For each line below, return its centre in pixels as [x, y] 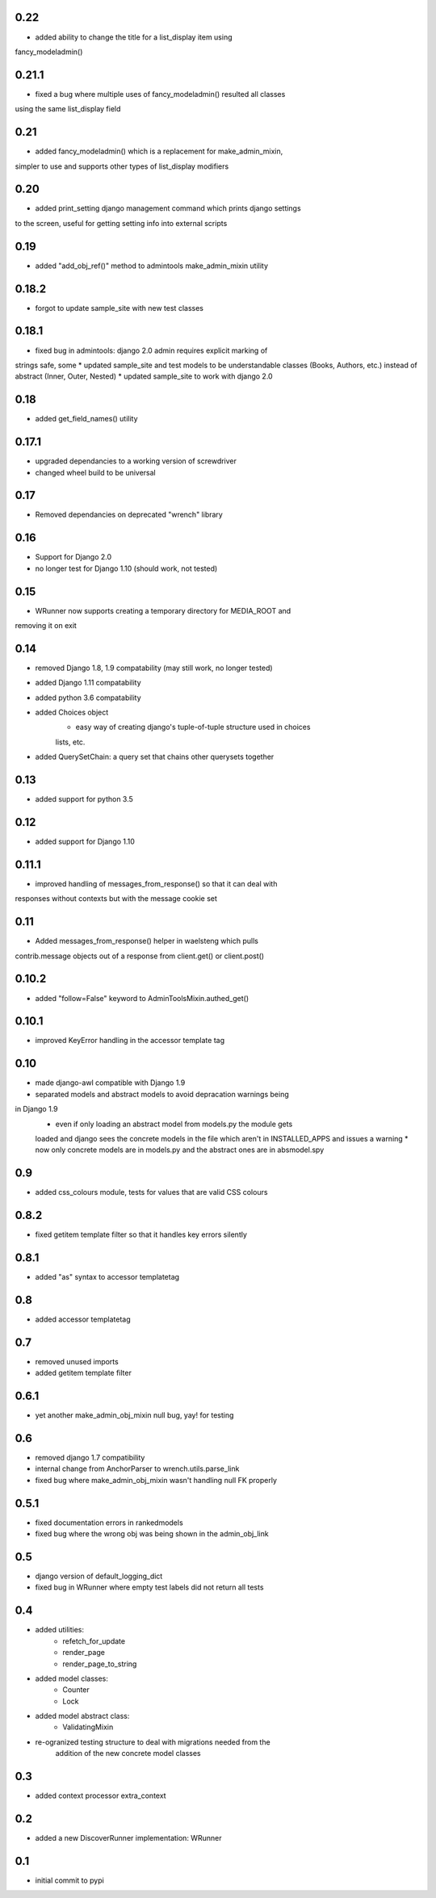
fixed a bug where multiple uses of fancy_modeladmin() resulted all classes [160, 94]
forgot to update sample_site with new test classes [119, 308]
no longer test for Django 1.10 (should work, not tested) [126, 568]
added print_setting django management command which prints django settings [168, 208]
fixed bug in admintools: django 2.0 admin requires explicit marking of [151, 350]
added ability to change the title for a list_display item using [134, 37]
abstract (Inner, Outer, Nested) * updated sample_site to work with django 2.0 [144, 376]
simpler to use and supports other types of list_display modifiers [122, 166]
